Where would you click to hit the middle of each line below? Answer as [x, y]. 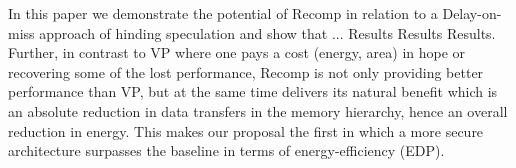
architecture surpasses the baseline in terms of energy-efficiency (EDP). [226, 150]
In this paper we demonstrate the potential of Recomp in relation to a [223, 13]
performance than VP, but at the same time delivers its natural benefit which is [253, 91]
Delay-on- [472, 13]
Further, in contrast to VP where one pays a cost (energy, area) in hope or [237, 52]
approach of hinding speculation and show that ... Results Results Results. [267, 32]
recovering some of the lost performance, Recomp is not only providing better [246, 71]
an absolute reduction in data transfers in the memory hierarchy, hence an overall [258, 110]
